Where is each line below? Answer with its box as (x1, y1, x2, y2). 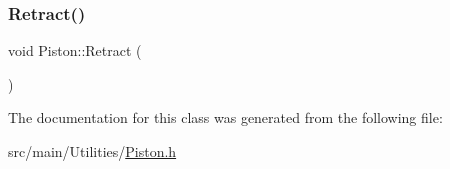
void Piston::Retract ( (8, 40, 142, 61)
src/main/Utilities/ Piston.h (8, 141, 177, 161)
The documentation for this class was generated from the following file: (8, 107, 443, 128)
